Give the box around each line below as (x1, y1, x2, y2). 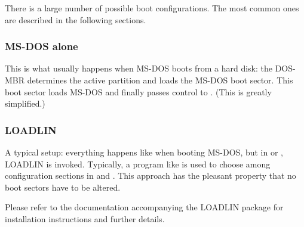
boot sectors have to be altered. (5, 181, 121, 193)
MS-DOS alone (5, 39, 78, 54)
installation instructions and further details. (5, 212, 165, 225)
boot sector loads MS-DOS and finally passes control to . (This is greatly (5, 85, 272, 98)
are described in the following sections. (5, 13, 146, 26)
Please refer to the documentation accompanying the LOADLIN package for (5, 201, 284, 213)
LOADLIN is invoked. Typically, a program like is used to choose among (5, 157, 271, 170)
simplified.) (5, 97, 45, 110)
